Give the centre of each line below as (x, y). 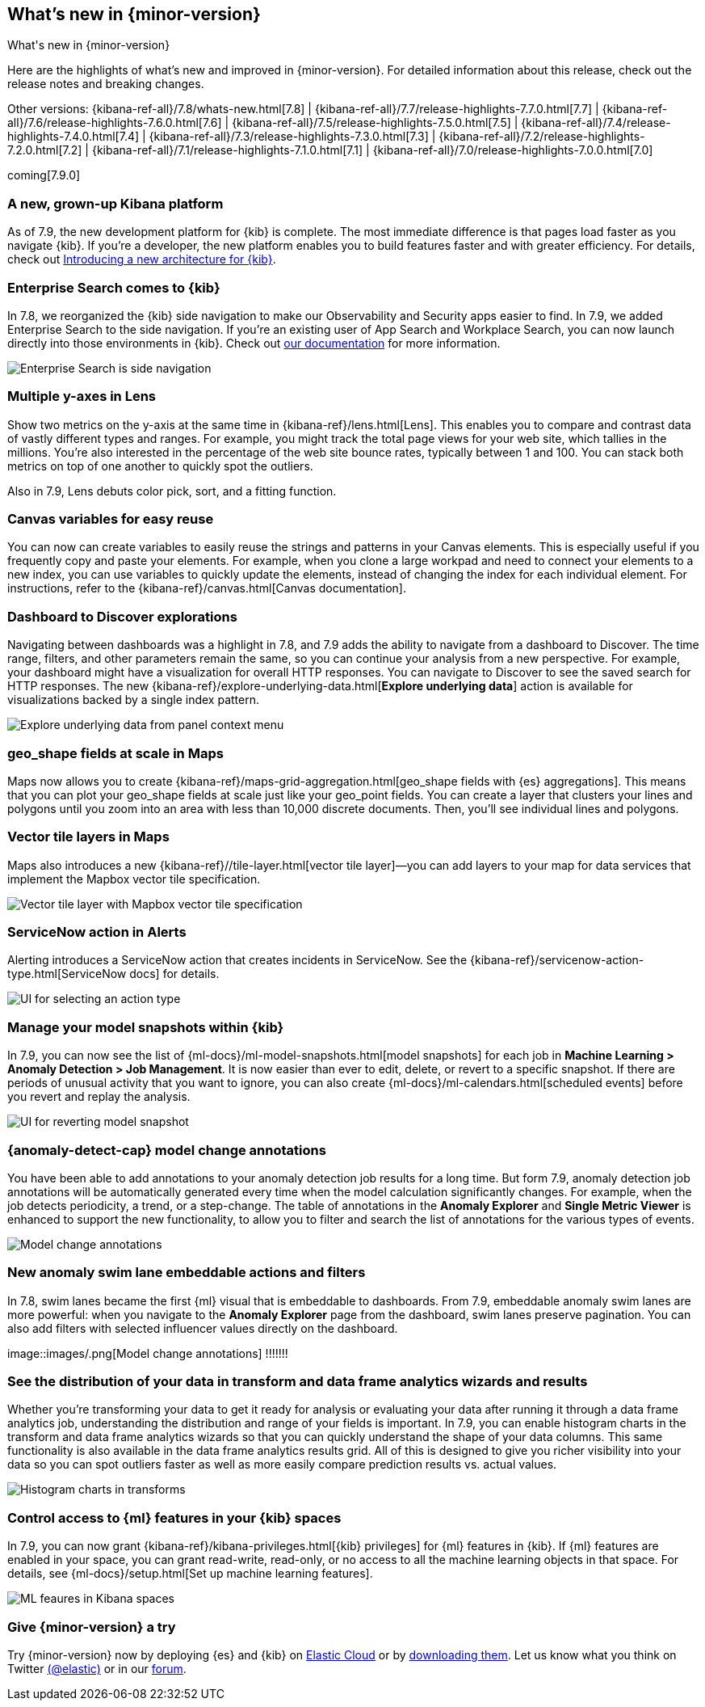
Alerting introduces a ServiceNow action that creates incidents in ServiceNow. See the (237, 960)
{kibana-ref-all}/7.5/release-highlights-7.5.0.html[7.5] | (375, 123)
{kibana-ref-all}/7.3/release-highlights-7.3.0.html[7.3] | (292, 137)
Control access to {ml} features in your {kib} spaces (174, 1517)
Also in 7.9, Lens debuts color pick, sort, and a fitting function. (172, 491)
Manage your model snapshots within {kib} (146, 1027)
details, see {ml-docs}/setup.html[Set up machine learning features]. (190, 1574)
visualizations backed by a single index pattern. (133, 700)
